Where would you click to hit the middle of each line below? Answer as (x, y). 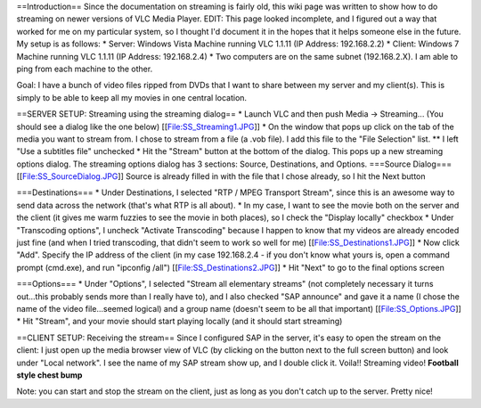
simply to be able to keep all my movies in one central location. (132, 97)
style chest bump (49, 375)
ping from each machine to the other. (85, 69)
